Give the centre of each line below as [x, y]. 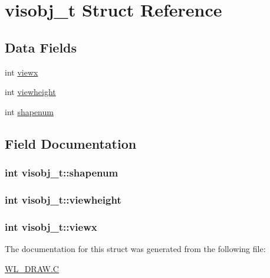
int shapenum [29, 111]
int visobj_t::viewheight [63, 199]
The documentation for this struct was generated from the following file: [135, 249]
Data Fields [41, 47]
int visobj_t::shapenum [62, 173]
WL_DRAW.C [32, 268]
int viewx [22, 72]
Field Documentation [71, 143]
